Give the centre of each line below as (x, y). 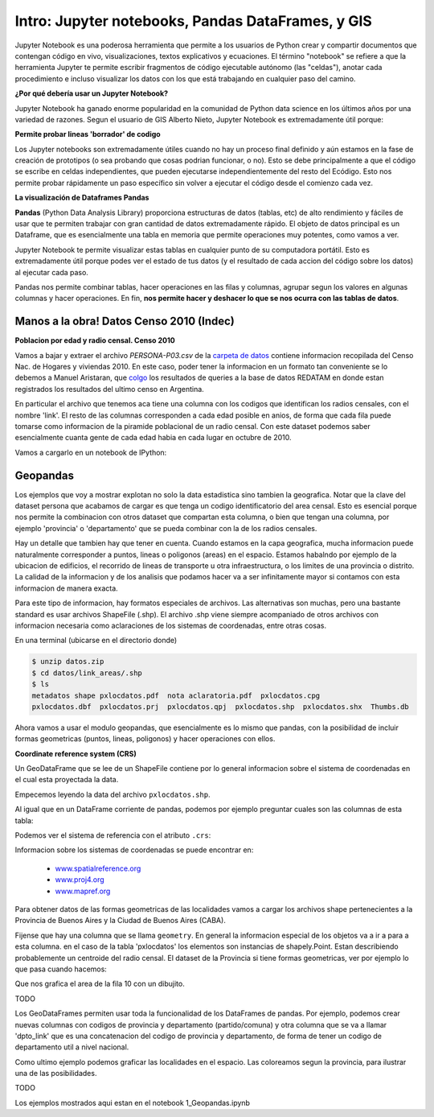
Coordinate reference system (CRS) (76, 753)
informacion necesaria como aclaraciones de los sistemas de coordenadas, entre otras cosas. (171, 625)
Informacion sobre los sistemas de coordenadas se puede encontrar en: (134, 850)
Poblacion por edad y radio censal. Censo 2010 (95, 340)
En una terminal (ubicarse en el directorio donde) (96, 641)
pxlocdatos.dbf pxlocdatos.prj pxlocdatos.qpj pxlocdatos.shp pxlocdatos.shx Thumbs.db (220, 707)
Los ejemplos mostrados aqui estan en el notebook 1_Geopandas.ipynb (133, 1103)
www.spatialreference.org (98, 868)
